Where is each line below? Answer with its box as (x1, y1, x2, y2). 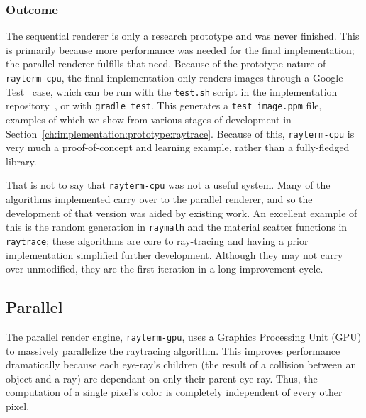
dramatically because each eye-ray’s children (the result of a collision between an (6, 357, 357, 372)
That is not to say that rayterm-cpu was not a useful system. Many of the (6, 177, 331, 192)
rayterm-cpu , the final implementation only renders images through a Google (6, 70, 343, 84)
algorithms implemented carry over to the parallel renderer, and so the (6, 192, 313, 207)
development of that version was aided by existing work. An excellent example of (6, 205, 357, 220)
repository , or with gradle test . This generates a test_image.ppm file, (6, 98, 322, 113)
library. (6, 153, 37, 168)
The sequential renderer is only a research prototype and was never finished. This (6, 28, 360, 43)
